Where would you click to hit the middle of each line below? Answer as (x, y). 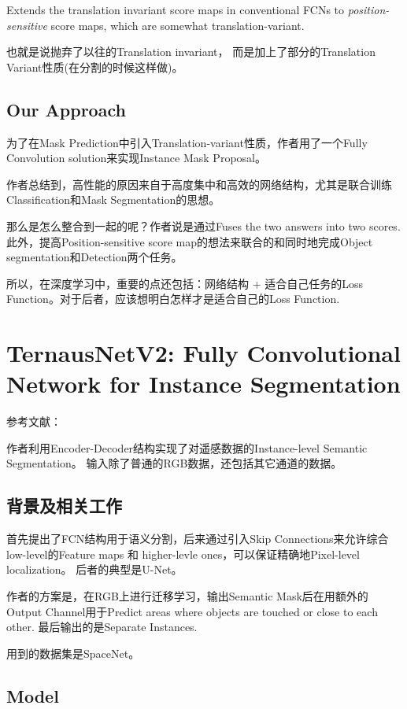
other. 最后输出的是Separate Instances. (102, 627)
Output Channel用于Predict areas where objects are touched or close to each (192, 611)
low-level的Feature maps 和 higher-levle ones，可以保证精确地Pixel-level (183, 554)
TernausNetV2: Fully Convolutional (203, 353)
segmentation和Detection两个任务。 (94, 257)
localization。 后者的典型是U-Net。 (94, 569)
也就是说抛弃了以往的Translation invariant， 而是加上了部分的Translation (191, 52)
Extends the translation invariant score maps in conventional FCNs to (176, 9)
